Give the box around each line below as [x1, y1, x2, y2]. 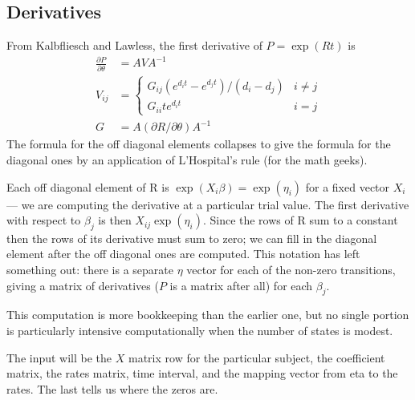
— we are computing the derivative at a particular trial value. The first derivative [6, 196, 409, 212]
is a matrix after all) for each [169, 277, 313, 293]
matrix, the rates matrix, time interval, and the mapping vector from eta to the [6, 365, 398, 382]
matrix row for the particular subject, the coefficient [128, 349, 385, 366]
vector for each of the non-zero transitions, [186, 261, 396, 278]
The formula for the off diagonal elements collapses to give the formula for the [6, 135, 391, 152]
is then [98, 212, 132, 228]
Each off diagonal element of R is [6, 178, 169, 195]
